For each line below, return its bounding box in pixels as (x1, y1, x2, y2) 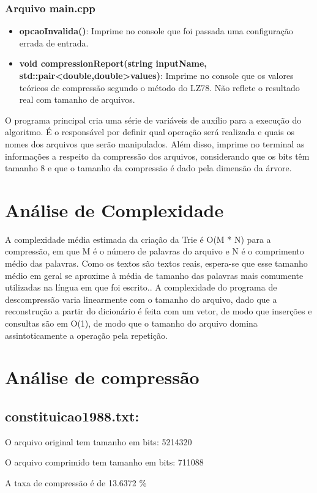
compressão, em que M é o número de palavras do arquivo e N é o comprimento (5, 245, 304, 258)
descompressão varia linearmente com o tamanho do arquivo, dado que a (5, 292, 277, 305)
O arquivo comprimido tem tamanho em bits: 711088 (5, 456, 204, 469)
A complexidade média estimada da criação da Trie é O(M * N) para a (5, 232, 271, 245)
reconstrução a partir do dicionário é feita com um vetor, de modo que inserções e (5, 305, 312, 317)
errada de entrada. (19, 36, 89, 49)
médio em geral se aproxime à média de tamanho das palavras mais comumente (5, 269, 304, 281)
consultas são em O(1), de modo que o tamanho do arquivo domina (5, 317, 258, 330)
